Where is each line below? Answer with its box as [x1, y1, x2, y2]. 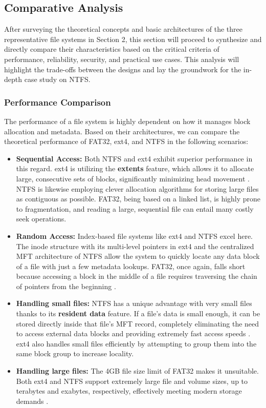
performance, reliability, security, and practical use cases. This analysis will [4, 53, 239, 64]
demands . [16, 395, 49, 406]
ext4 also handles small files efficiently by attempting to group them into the [16, 338, 257, 349]
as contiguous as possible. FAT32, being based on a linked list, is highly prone [16, 193, 261, 204]
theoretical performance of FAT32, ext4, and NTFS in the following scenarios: [4, 136, 249, 147]
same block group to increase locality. [16, 348, 134, 359]
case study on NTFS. [24, 74, 91, 85]
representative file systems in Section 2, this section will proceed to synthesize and [4, 33, 262, 44]
